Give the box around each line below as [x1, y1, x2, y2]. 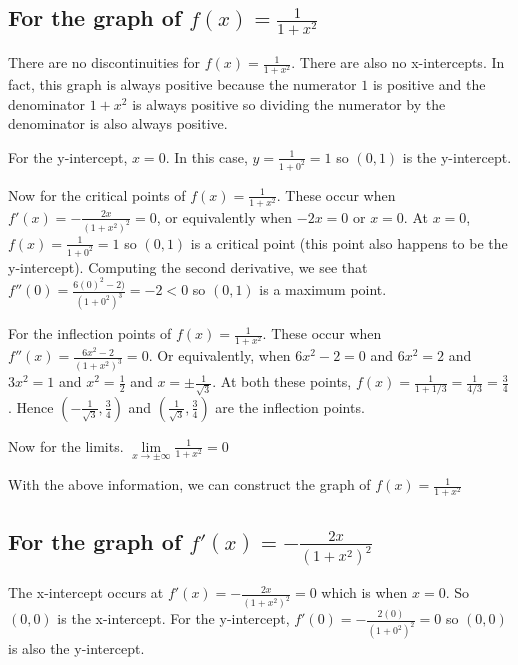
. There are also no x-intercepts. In [291, 52, 505, 73]
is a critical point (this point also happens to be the [190, 232, 508, 253]
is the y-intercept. [402, 146, 512, 167]
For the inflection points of [8, 323, 172, 344]
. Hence [8, 396, 54, 417]
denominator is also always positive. [8, 113, 228, 134]
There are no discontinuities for [8, 52, 200, 73]
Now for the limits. [8, 435, 124, 456]
